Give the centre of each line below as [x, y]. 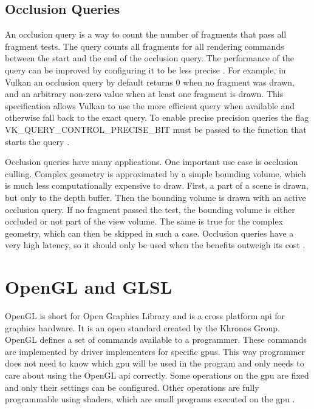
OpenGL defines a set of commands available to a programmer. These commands [156, 340]
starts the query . [37, 141]
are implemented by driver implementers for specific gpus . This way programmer [155, 351]
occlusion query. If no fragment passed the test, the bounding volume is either [150, 209]
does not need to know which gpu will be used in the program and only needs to [155, 363]
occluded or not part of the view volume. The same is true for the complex [144, 221]
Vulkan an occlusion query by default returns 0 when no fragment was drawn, [150, 82]
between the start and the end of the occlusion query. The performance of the [149, 58]
